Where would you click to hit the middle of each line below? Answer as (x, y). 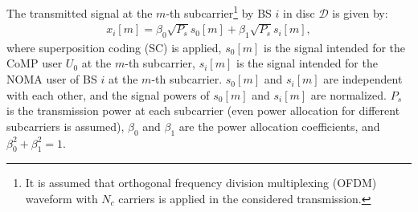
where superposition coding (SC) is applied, (114, 47)
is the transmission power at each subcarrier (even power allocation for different (203, 110)
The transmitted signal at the (80, 12)
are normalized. (348, 94)
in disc (299, 12)
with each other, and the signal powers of (108, 94)
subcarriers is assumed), (66, 126)
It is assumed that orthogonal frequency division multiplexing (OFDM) (201, 183)
